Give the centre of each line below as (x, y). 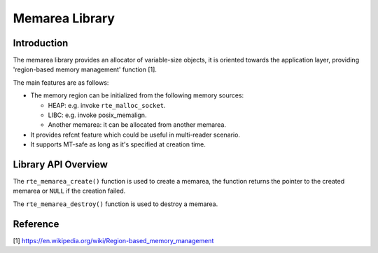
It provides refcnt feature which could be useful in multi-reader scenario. (135, 135)
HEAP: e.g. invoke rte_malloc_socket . (107, 105)
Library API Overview (61, 164)
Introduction (41, 43)
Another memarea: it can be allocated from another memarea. (137, 125)
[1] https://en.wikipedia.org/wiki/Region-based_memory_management (113, 240)
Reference (36, 224)
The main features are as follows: (61, 82)
